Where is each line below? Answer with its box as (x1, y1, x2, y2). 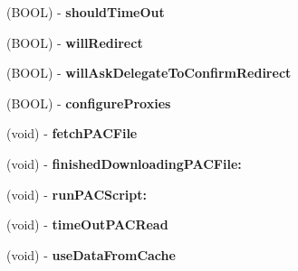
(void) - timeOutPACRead (6, 215, 168, 234)
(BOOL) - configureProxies (6, 93, 171, 112)
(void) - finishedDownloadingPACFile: (6, 154, 242, 173)
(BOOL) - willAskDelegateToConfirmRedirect (6, 63, 292, 82)
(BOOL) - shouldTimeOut (6, 3, 165, 21)
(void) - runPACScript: (6, 184, 147, 203)
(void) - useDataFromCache (6, 245, 176, 264)
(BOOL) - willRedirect (6, 33, 143, 51)
